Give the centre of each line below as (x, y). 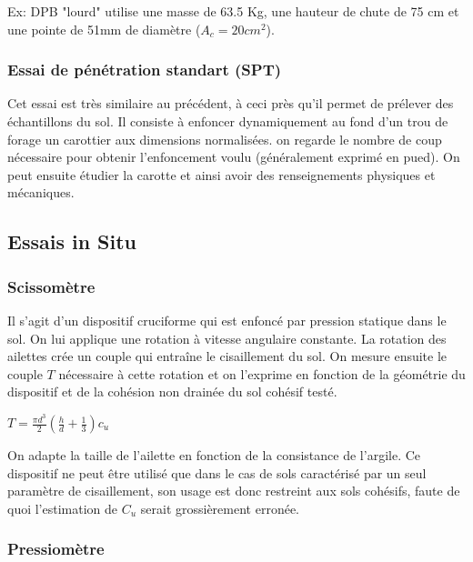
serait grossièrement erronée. (220, 508)
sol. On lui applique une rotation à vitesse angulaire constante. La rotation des (227, 338)
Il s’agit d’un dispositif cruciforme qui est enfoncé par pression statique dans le (227, 320)
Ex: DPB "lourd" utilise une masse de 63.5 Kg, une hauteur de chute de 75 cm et (233, 11)
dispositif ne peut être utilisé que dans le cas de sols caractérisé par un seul (217, 472)
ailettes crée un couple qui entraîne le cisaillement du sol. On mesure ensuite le (227, 356)
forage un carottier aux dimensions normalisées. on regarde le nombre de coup (225, 139)
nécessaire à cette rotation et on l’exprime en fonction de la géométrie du (262, 373)
